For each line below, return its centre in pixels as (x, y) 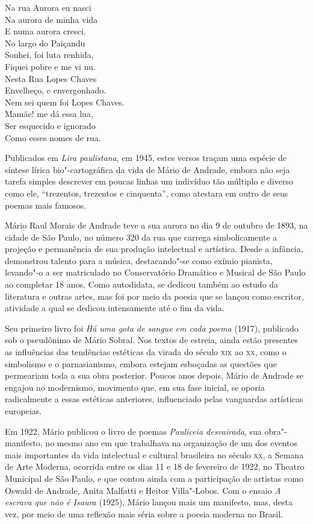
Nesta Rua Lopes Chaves (51, 78)
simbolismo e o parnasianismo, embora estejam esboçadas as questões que (141, 363)
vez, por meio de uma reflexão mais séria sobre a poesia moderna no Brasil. (144, 513)
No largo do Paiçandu (45, 43)
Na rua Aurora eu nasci (48, 7)
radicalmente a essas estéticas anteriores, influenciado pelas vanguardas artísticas (154, 399)
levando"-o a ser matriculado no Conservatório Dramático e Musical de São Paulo (155, 272)
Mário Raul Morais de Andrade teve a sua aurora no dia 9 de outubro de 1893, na (156, 225)
